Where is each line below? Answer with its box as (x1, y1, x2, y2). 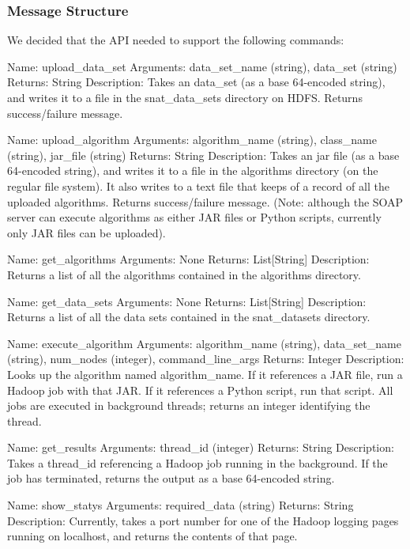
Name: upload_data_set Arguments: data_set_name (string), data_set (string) (7, 58, 397, 74)
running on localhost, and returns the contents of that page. (7, 528, 298, 544)
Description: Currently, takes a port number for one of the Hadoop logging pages (7, 512, 399, 528)
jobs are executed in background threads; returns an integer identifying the (7, 397, 371, 414)
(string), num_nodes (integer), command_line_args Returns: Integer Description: (7, 350, 404, 367)
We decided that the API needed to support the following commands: (7, 32, 344, 48)
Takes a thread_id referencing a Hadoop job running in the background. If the (7, 454, 388, 471)
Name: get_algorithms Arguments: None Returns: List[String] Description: (7, 251, 370, 267)
